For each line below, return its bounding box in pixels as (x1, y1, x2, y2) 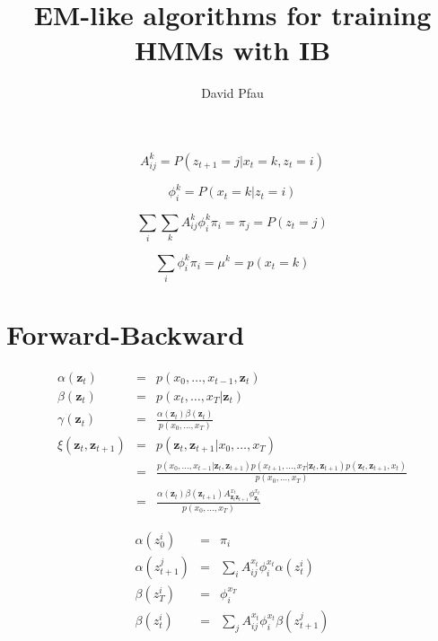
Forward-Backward (6, 316, 245, 353)
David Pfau (201, 83, 264, 102)
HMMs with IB (134, 31, 331, 68)
